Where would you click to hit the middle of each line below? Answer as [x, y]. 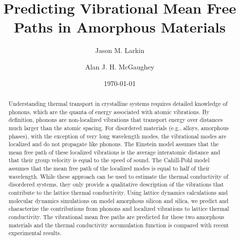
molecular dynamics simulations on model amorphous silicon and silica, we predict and [119, 200]
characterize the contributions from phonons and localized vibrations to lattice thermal [119, 209]
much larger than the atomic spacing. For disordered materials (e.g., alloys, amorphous [119, 128]
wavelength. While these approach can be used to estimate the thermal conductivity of [118, 176]
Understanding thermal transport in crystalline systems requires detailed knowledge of [118, 103]
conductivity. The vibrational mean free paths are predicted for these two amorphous [116, 217]
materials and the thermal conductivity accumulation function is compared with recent [119, 225]
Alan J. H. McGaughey [120, 66]
